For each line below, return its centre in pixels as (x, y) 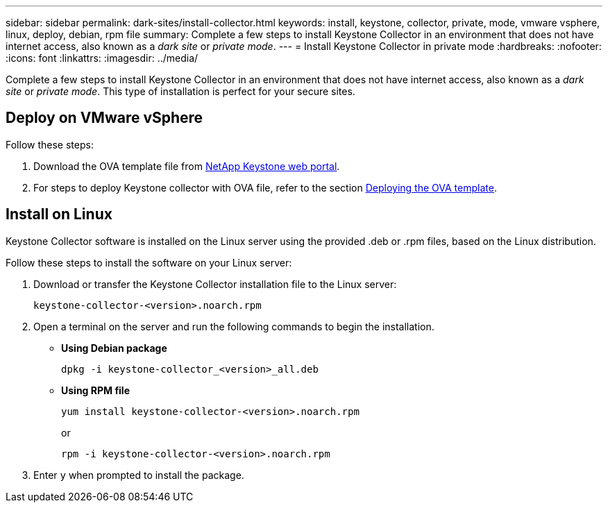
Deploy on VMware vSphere (104, 118)
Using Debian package (114, 348)
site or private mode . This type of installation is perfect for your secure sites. (180, 91)
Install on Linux (59, 214)
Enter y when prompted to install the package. (139, 475)
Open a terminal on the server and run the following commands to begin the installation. (234, 326)
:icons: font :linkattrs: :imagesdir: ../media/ (102, 58)
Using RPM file (95, 390)
